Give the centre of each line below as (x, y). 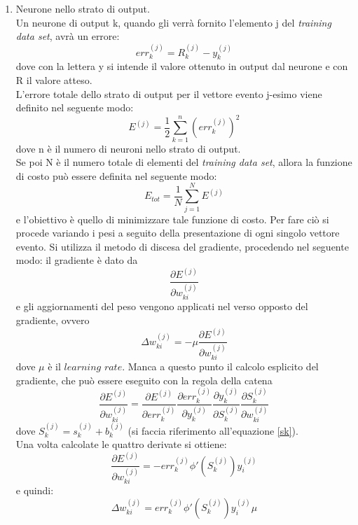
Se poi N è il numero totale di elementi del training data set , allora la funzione (184, 162)
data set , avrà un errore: (68, 36)
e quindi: (35, 490)
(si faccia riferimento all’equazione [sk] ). (213, 430)
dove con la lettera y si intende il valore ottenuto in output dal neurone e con (182, 66)
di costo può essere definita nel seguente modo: (116, 175)
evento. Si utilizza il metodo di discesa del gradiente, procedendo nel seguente (182, 246)
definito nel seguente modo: (75, 107)
